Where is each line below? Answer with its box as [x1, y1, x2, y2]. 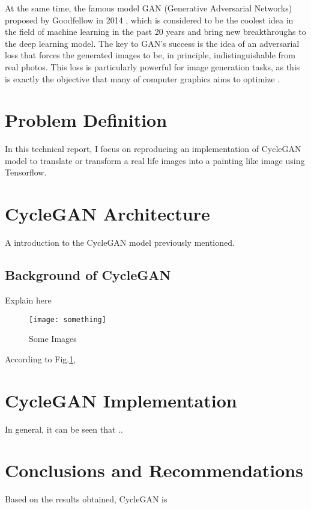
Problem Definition [5, 108, 168, 132]
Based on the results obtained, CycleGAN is [5, 493, 168, 505]
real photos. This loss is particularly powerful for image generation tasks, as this [5, 60, 300, 73]
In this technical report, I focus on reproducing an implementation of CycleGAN [5, 142, 301, 155]
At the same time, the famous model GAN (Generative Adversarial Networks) [5, 2, 292, 14]
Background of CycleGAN [5, 266, 171, 284]
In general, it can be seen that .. [5, 422, 123, 435]
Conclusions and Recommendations [5, 458, 303, 483]
